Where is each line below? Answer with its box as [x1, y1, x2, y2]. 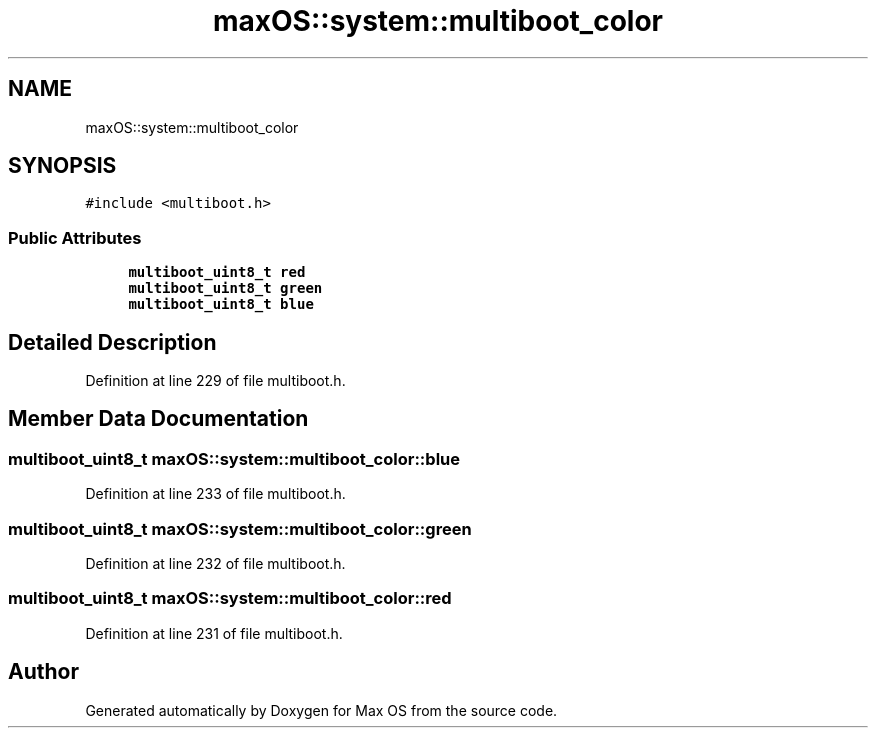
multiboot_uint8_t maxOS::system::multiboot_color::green [8, 518, 472, 539]
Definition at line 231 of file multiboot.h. [85, 624, 343, 642]
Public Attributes [8, 227, 142, 248]
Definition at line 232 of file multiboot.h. [85, 555, 346, 572]
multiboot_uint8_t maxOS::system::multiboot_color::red [8, 588, 452, 609]
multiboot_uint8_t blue [128, 296, 314, 313]
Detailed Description [8, 329, 217, 355]
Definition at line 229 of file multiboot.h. [85, 372, 346, 390]
